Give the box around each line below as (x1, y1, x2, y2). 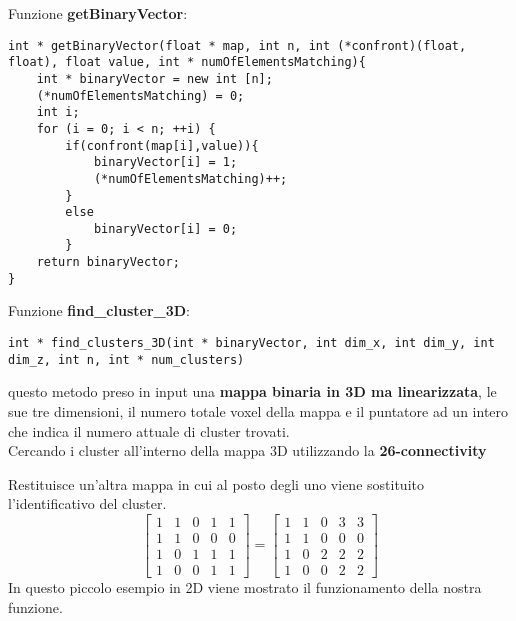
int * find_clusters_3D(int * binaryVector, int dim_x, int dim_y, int (8, 336, 495, 351)
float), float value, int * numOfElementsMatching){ (8, 55, 366, 70)
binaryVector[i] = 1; (93, 155, 238, 170)
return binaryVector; (36, 255, 180, 270)
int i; (36, 105, 80, 120)
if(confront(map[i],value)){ (65, 138, 259, 153)
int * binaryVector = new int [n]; (36, 71, 273, 86)
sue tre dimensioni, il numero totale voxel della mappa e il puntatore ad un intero (8, 400, 509, 421)
